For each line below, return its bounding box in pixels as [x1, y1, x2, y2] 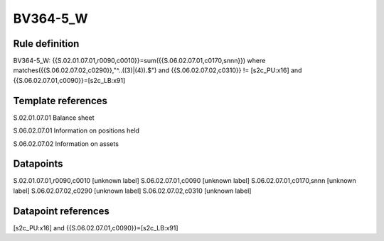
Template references [13, 94, 108, 106]
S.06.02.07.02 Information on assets [13, 139, 119, 148]
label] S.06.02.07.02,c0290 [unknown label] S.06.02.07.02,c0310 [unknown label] [13, 186, 252, 195]
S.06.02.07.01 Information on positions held [13, 126, 140, 135]
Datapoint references [13, 205, 110, 217]
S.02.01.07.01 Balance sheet [13, 113, 95, 122]
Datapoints [13, 158, 63, 170]
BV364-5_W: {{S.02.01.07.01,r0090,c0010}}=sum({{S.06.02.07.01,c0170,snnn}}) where [13, 57, 266, 65]
